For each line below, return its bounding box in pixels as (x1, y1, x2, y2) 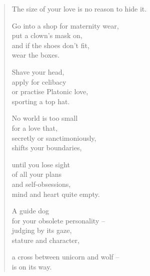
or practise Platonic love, (11, 86, 88, 97)
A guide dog (11, 205, 49, 216)
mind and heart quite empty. (11, 188, 100, 199)
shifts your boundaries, (11, 142, 82, 153)
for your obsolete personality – (11, 215, 105, 225)
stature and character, (11, 234, 79, 245)
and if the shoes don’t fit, (11, 40, 89, 50)
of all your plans (11, 169, 62, 179)
